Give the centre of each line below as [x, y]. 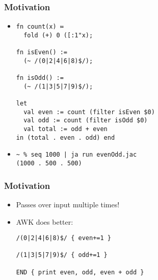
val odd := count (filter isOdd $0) [86, 121]
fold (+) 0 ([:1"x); [58, 35]
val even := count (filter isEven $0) [89, 112]
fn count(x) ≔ [40, 27]
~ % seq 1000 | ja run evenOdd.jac [76, 155]
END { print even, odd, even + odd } [80, 272]
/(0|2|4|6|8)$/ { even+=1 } [63, 238]
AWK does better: [45, 221]
